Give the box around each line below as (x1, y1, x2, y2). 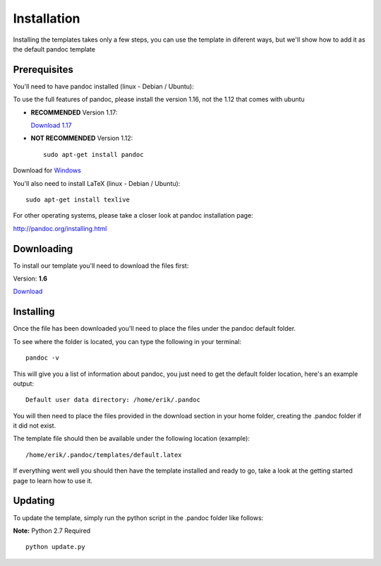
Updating (13, 495, 55, 507)
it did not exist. (13, 421, 56, 430)
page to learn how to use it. (13, 476, 93, 485)
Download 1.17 (30, 121, 72, 130)
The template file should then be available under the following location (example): (13, 435, 250, 443)
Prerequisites (13, 64, 73, 76)
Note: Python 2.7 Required (13, 526, 91, 535)
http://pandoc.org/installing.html (13, 224, 107, 232)
